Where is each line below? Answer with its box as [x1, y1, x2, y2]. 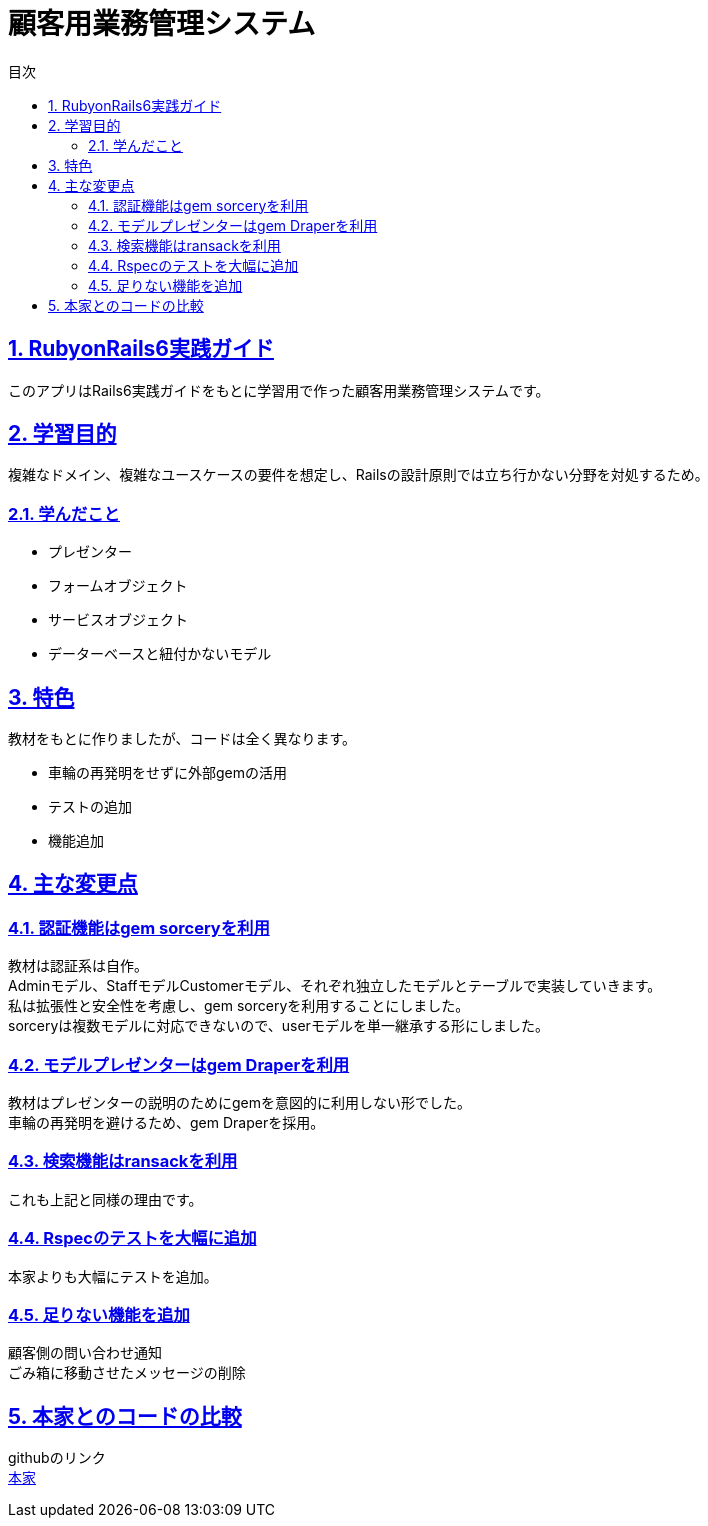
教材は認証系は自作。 [8, 957, 148, 975]
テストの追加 [48, 798, 132, 816]
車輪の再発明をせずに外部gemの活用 [48, 764, 288, 782]
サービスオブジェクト [48, 611, 188, 629]
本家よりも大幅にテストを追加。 [8, 1267, 218, 1285]
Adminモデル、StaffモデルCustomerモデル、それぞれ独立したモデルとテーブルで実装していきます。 [8, 977, 662, 995]
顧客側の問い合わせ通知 [8, 1344, 162, 1362]
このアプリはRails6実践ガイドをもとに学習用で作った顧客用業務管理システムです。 [8, 381, 550, 399]
